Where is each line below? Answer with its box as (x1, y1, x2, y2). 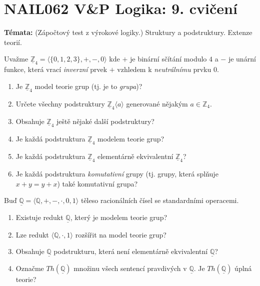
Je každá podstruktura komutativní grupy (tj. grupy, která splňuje (15, 168, 218, 178)
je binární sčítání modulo (129, 53, 207, 64)
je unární (228, 53, 256, 64)
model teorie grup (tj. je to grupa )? (34, 80, 142, 91)
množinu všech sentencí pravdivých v (73, 263, 187, 273)
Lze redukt (15, 229, 49, 239)
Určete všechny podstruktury (15, 98, 105, 108)
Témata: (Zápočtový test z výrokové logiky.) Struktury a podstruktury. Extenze (4, 27, 252, 37)
